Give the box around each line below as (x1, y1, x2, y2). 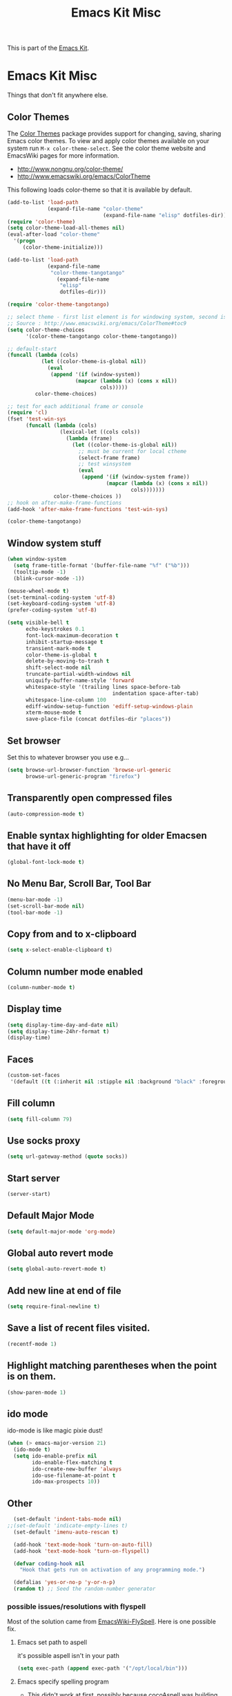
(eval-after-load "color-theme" (7, 231, 100, 238)
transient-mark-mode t (25, 645, 91, 652)
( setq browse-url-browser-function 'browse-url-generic (7, 766, 171, 773)
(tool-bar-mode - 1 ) (7, 909, 64, 916)
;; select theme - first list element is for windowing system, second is (7, 313, 227, 321)
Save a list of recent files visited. (7, 1322, 151, 1334)
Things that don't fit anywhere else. (7, 91, 108, 100)
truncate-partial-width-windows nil (25, 671, 131, 678)
